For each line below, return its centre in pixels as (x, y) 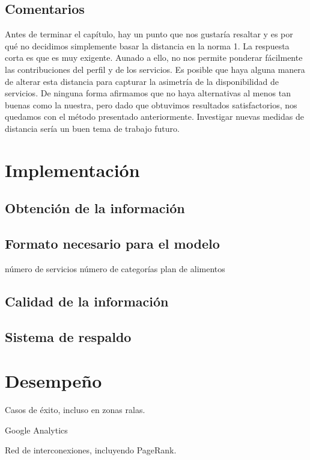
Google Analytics (36, 430)
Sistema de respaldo (68, 336)
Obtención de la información (95, 208)
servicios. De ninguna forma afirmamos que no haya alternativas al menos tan (148, 93)
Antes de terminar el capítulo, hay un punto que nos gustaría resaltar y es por (149, 34)
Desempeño (53, 381)
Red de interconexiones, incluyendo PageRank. (91, 450)
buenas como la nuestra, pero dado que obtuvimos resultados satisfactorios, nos (151, 104)
